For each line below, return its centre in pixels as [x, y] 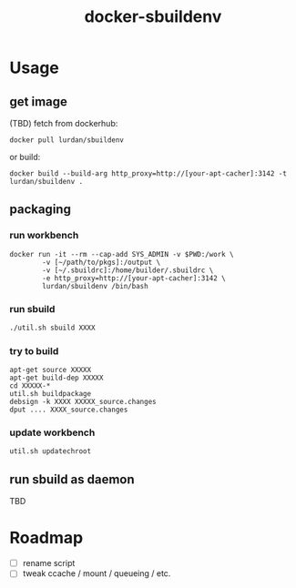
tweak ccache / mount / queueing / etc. [97, 573]
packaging [40, 210]
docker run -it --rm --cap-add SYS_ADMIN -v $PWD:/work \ [122, 254]
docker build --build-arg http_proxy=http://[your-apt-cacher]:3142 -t [148, 174]
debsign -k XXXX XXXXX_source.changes [83, 402]
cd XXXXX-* [30, 386]
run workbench [44, 236]
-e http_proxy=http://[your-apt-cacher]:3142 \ [134, 278]
